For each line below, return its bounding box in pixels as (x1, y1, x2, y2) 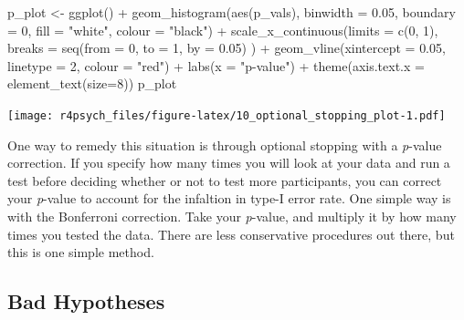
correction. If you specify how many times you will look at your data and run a (7, 153, 450, 172)
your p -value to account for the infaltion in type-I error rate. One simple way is (7, 189, 451, 208)
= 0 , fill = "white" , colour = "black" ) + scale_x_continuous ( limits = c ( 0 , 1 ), (7, 20, 438, 39)
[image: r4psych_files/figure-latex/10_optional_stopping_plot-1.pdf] (7, 108, 446, 122)
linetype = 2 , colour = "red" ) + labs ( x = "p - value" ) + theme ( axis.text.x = (7, 56, 425, 75)
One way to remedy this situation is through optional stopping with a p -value (7, 135, 442, 154)
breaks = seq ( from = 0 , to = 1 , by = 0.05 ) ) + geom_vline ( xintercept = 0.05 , (7, 38, 446, 57)
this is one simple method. (7, 243, 154, 262)
